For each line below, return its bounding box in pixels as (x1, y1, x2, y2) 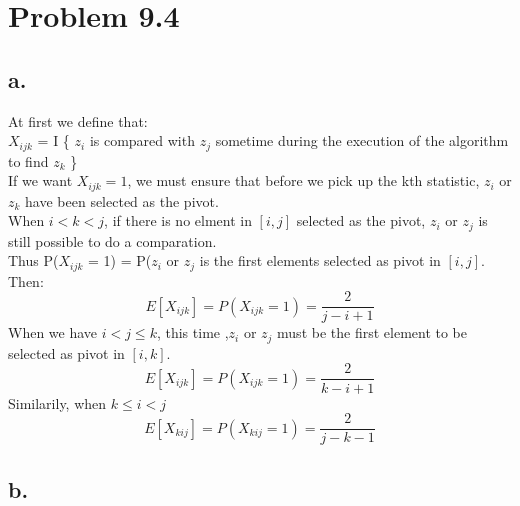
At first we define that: (8, 110, 148, 131)
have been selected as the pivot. (25, 190, 219, 211)
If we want (8, 170, 73, 191)
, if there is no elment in (104, 210, 252, 231)
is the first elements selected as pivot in (199, 250, 441, 271)
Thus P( (8, 250, 59, 271)
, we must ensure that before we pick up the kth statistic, (127, 170, 480, 191)
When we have (8, 322, 98, 343)
